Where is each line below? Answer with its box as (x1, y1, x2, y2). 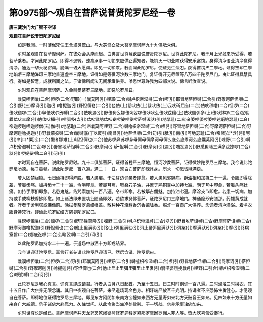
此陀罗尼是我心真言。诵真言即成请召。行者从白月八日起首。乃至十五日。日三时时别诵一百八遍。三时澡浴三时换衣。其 (17, 281, 252, 287)
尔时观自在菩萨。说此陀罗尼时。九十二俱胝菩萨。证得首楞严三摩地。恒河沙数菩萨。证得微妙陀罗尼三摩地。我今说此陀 (17, 159, 252, 165)
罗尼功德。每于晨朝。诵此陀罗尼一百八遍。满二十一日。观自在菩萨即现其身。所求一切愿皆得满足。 (9, 166, 206, 172)
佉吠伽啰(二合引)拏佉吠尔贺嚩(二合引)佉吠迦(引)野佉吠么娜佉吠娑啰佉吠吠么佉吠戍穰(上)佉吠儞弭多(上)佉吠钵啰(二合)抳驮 (9, 109, 250, 115)
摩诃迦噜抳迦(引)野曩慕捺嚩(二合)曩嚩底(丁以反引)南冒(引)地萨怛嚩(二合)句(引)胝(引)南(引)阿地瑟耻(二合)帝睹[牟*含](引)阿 (9, 130, 250, 136)
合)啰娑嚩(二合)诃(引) (9, 272, 51, 278)
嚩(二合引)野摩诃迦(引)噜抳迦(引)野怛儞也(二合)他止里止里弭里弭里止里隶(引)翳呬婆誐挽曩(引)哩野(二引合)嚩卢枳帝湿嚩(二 (9, 265, 250, 271)
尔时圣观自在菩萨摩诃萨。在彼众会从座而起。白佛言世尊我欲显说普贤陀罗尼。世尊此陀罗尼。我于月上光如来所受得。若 (17, 51, 252, 57)
